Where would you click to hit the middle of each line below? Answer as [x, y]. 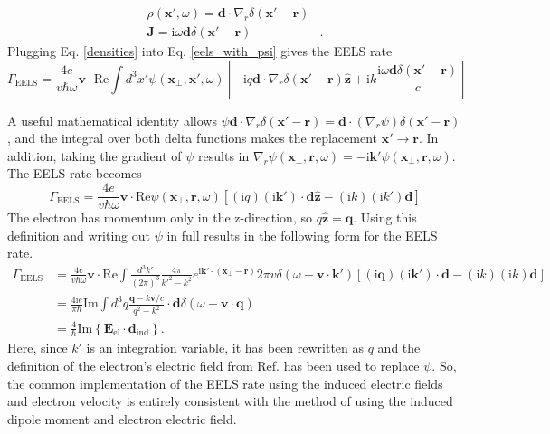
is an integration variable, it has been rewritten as [225, 348]
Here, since [38, 348]
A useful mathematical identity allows [112, 120]
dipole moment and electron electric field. [122, 418]
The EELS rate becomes [75, 173]
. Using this [385, 217]
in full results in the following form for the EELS [302, 235]
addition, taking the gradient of [95, 155]
